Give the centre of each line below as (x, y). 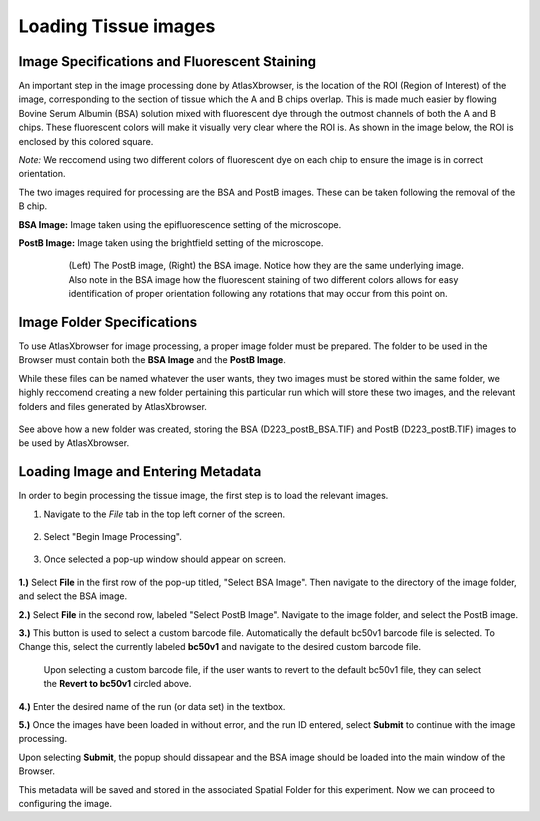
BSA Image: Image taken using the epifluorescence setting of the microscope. (180, 224)
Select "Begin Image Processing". (112, 537)
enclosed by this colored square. (86, 141)
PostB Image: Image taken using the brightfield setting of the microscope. (171, 242)
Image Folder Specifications (108, 321)
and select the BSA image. (73, 596)
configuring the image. (65, 803)
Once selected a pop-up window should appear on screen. (165, 559)
